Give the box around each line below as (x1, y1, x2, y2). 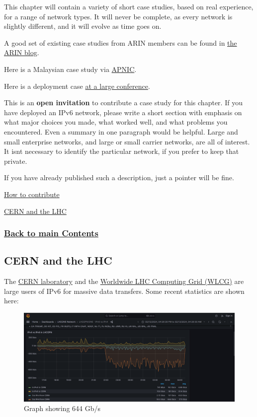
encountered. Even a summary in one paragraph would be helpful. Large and (4, 126, 238, 137)
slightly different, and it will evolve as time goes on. (4, 21, 162, 31)
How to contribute (4, 189, 60, 199)
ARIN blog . (4, 47, 39, 58)
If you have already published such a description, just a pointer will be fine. (4, 172, 234, 183)
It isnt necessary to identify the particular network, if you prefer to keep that (4, 146, 239, 156)
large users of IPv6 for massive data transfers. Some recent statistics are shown (4, 285, 245, 296)
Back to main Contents (4, 227, 98, 239)
